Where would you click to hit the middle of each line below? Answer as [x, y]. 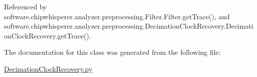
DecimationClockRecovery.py [48, 68]
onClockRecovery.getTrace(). [48, 35]
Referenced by [26, 6]
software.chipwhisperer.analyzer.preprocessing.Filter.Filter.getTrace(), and [117, 16]
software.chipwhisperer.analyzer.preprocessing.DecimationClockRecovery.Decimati [129, 26]
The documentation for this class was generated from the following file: [112, 52]
